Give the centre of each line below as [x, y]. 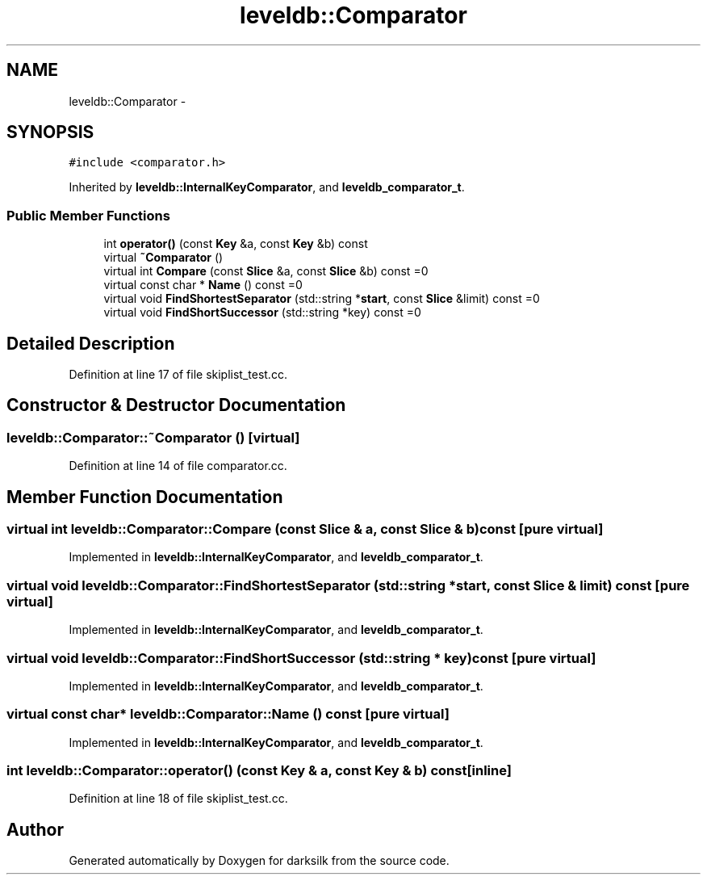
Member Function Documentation [145, 497]
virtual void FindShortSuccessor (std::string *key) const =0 [262, 313]
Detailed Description [91, 343]
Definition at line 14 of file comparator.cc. [178, 466]
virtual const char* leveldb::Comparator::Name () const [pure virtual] [228, 714]
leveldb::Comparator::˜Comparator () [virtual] [153, 437]
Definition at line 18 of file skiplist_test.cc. [178, 799]
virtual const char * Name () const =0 [203, 285]
